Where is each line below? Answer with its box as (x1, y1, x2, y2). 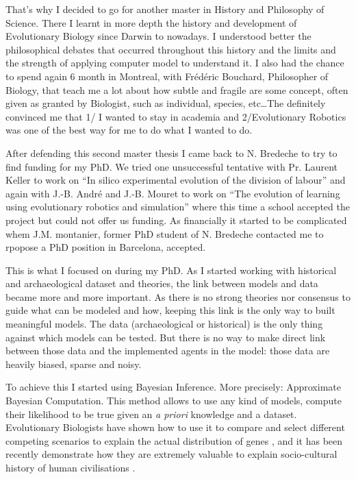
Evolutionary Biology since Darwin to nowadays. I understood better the (5, 29, 311, 43)
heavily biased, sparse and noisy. (5, 356, 142, 371)
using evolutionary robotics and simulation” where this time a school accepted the (5, 199, 350, 214)
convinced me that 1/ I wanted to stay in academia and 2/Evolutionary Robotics (5, 109, 346, 123)
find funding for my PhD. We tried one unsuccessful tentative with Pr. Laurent (5, 159, 338, 173)
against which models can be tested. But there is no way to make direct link (5, 330, 326, 344)
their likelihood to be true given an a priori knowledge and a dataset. (5, 406, 297, 421)
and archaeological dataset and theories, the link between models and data (5, 276, 318, 291)
